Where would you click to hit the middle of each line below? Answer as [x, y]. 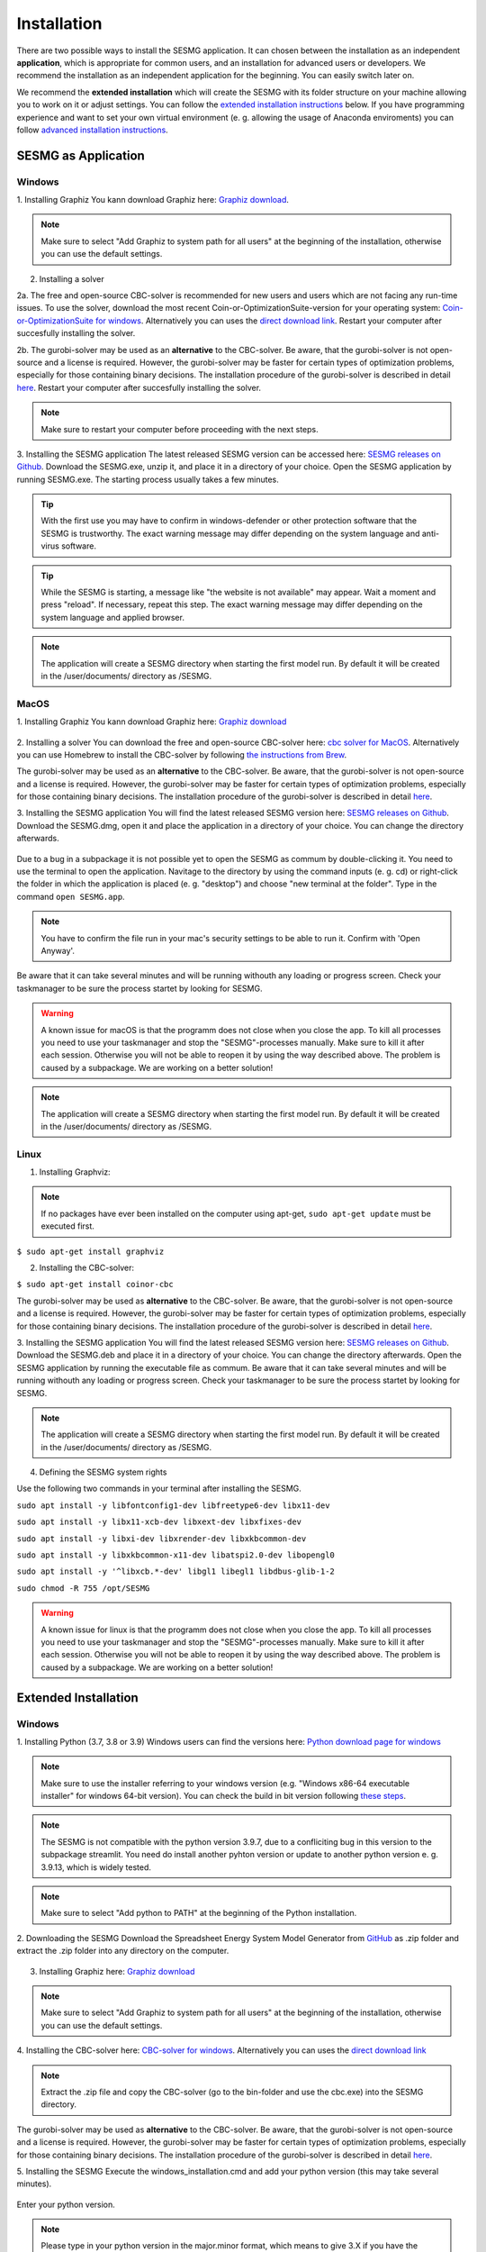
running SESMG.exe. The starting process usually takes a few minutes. [148, 479]
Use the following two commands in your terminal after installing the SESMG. [159, 1489]
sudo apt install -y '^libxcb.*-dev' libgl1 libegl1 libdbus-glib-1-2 [175, 1571]
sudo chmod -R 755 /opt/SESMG [83, 1588]
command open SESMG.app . [71, 896]
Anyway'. [58, 950]
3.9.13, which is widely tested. [96, 1867]
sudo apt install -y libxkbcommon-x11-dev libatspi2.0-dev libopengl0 [175, 1555]
